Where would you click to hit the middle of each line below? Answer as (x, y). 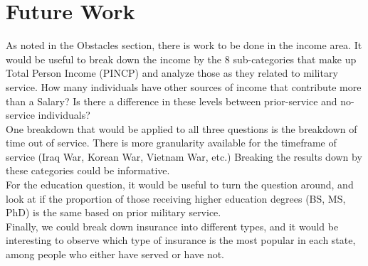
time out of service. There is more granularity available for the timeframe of (171, 143)
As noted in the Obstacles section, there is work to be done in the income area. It (184, 45)
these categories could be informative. (88, 170)
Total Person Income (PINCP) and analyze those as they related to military (172, 73)
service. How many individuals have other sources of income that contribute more (184, 86)
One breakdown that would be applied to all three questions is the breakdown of (182, 128)
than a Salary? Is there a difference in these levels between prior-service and (172, 101)
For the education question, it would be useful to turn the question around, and (180, 185)
